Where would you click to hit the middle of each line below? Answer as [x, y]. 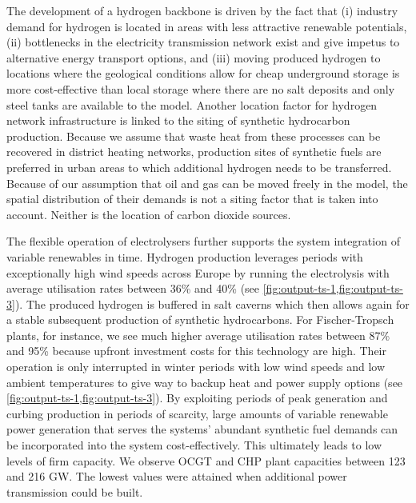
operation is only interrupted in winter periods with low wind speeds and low [196, 367]
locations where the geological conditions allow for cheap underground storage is [203, 73]
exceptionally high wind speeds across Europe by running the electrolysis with [198, 272]
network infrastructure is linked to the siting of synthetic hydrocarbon [178, 120]
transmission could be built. [75, 491]
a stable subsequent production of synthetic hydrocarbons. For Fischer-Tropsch [200, 319]
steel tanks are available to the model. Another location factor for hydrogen [192, 104]
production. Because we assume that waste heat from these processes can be [194, 136]
